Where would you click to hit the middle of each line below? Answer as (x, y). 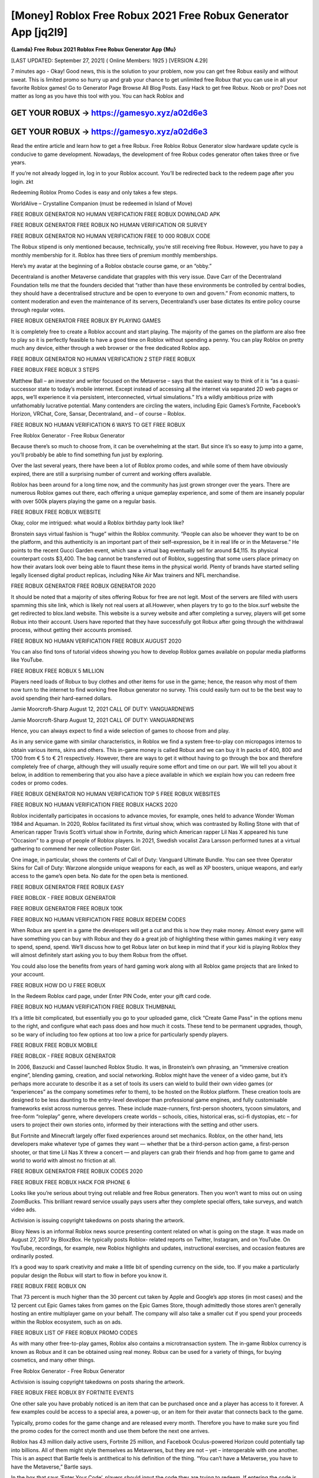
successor (24, 389)
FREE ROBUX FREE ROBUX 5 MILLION (58, 670)
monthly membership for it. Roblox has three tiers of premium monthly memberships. (114, 255)
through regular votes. (38, 310)
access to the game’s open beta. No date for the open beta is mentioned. (100, 876)
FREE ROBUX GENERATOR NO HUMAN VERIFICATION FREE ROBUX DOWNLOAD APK (115, 214)
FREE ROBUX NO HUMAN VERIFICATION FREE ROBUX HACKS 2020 (94, 805)
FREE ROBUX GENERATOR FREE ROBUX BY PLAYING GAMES (86, 321)
